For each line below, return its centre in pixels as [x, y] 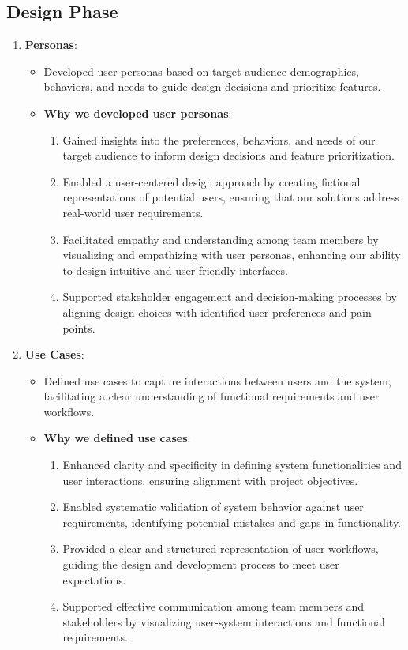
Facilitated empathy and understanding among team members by [221, 239]
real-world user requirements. [133, 212]
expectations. [94, 579]
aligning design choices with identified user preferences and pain [217, 312]
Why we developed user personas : [138, 113]
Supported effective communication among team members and [213, 606]
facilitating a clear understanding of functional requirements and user [211, 396]
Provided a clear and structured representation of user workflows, [221, 549]
